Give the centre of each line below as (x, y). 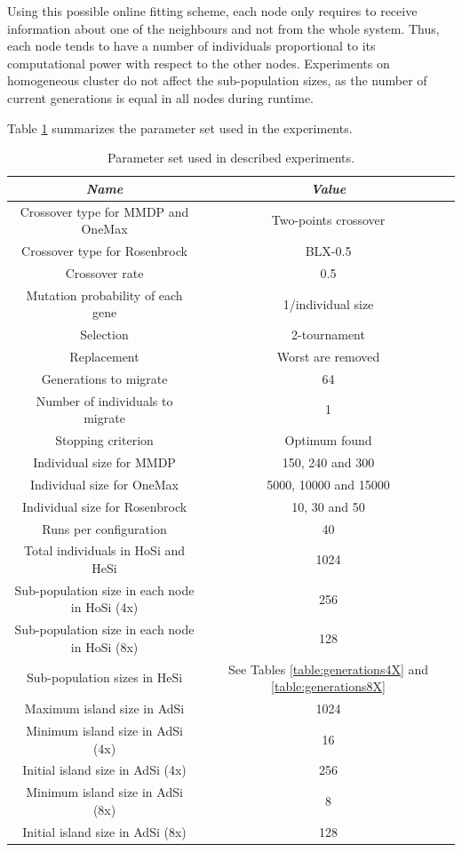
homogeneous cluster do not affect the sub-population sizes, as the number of (217, 80)
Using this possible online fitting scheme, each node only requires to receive (212, 11)
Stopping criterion (104, 440)
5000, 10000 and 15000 (328, 484)
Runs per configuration (104, 528)
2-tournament (328, 334)
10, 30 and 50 (328, 506)
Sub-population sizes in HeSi (104, 677)
